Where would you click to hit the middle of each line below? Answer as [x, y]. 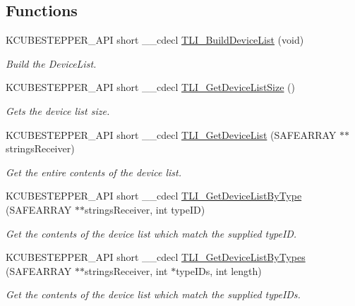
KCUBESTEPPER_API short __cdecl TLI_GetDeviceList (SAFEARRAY [171, 134]
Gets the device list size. [58, 110]
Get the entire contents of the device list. [94, 172]
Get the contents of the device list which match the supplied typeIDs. [153, 294]
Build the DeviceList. [51, 63]
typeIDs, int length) [219, 270]
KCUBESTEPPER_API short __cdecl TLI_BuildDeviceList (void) [155, 40]
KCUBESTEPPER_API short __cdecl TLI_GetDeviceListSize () [150, 87]
